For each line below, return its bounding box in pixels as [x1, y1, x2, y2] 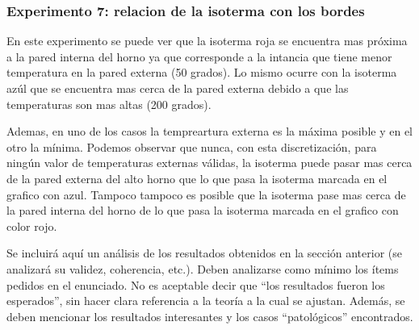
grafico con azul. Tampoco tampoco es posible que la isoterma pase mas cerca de [6, 186, 406, 203]
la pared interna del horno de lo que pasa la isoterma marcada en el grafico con [6, 202, 399, 219]
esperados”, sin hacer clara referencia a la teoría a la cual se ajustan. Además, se [6, 292, 405, 309]
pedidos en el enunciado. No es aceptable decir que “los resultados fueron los [6, 276, 385, 293]
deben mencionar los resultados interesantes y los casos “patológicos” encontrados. [6, 307, 413, 324]
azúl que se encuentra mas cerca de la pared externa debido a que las [6, 80, 349, 96]
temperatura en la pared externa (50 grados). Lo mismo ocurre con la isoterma [6, 64, 397, 81]
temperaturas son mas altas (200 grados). [6, 95, 212, 112]
